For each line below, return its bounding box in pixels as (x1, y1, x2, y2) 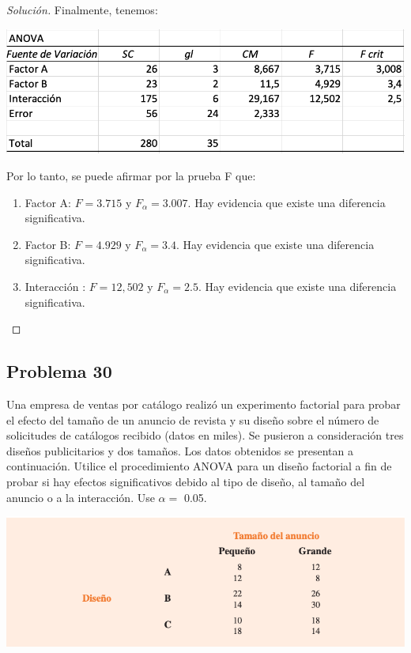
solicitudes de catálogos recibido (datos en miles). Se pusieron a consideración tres (6, 427, 404, 444)
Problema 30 (6, 359, 112, 383)
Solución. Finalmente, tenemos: (6, 2, 158, 17)
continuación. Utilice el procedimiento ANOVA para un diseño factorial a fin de (6, 458, 392, 474)
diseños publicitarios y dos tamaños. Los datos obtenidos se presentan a (6, 442, 353, 459)
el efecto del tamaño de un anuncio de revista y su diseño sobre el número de (6, 411, 379, 428)
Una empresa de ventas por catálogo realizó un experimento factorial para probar (6, 395, 401, 412)
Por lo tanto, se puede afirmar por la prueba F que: (6, 168, 256, 183)
